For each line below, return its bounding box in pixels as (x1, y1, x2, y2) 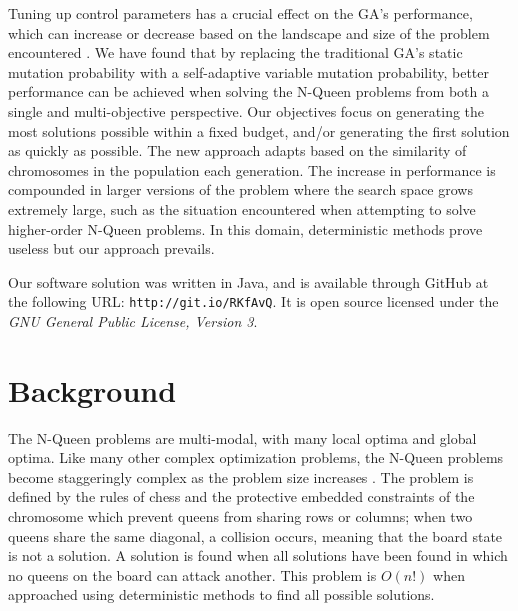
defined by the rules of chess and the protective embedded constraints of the (8, 486, 475, 507)
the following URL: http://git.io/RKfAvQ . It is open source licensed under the (8, 291, 499, 312)
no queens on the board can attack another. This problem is (8, 564, 377, 585)
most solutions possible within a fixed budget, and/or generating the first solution (8, 120, 510, 141)
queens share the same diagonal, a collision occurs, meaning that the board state (8, 525, 503, 546)
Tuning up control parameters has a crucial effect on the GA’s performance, (8, 3, 473, 23)
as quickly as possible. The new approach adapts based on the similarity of (8, 140, 467, 161)
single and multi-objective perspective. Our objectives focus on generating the (8, 100, 485, 121)
